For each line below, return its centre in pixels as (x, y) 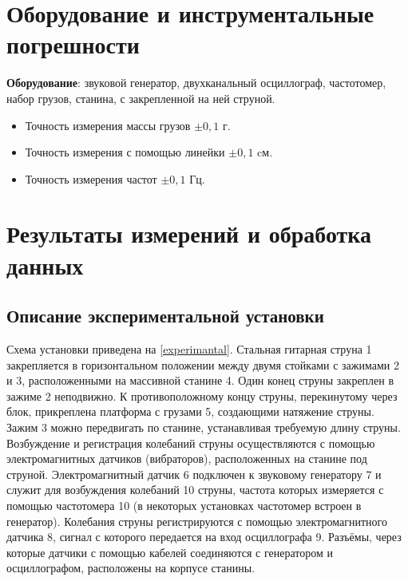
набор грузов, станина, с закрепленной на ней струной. (141, 98)
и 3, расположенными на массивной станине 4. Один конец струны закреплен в (200, 380)
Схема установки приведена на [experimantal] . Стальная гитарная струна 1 (189, 349)
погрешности (73, 44)
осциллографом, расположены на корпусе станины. (131, 568)
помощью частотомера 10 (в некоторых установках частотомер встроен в (184, 505)
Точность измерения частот (91, 178)
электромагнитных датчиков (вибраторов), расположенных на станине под (187, 458)
